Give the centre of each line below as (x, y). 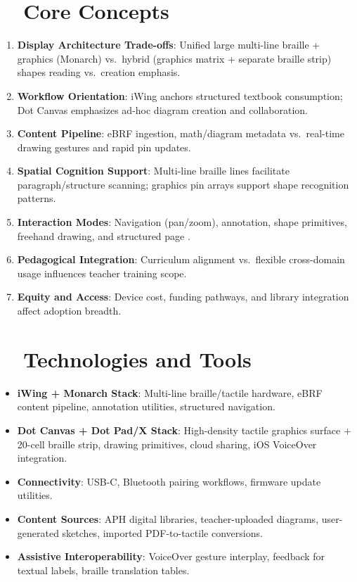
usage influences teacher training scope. (102, 273)
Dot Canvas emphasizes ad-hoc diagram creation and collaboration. (162, 109)
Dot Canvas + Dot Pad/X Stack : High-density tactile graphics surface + (184, 430)
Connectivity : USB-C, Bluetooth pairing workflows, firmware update (169, 481)
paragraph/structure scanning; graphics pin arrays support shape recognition (183, 184)
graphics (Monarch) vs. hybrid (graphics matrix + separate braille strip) (174, 58)
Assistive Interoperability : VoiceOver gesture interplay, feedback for (171, 556)
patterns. (37, 198)
